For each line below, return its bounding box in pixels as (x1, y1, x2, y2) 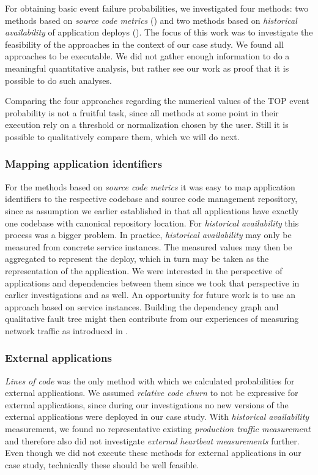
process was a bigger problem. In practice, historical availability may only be (5, 228, 292, 241)
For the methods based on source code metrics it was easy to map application (5, 180, 295, 193)
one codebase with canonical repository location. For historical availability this (5, 216, 299, 229)
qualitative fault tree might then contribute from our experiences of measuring (5, 312, 299, 325)
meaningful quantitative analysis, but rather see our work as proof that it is (5, 61, 289, 74)
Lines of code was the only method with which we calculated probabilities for (5, 374, 295, 387)
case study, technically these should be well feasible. (5, 458, 199, 471)
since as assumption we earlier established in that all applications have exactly (5, 204, 299, 217)
